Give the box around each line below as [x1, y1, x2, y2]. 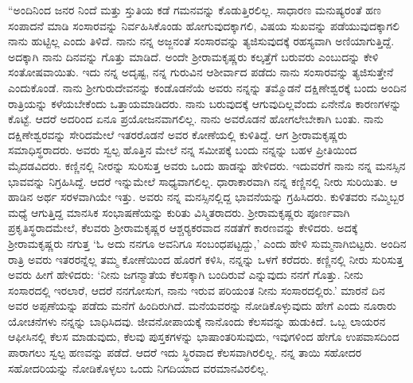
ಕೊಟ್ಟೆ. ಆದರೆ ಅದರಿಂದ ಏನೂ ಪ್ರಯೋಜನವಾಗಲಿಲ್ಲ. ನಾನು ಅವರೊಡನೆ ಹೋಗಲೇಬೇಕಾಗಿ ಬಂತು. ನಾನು [8, 110, 384, 127]
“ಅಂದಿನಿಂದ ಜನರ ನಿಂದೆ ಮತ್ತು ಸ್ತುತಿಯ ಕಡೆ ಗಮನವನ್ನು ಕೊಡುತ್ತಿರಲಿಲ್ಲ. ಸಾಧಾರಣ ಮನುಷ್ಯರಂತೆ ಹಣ [8, 2, 381, 17]
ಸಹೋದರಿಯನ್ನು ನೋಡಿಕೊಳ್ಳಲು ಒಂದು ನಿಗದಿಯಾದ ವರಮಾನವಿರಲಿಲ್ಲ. [8, 359, 269, 376]
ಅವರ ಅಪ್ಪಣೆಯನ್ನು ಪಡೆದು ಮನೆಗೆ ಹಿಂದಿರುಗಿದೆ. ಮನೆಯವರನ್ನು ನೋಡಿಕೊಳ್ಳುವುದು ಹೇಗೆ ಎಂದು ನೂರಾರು [8, 297, 396, 314]
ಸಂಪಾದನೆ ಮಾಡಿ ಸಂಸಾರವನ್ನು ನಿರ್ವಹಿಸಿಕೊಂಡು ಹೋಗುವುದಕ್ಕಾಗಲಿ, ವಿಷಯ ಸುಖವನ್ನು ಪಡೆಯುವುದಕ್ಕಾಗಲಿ [8, 17, 399, 33]
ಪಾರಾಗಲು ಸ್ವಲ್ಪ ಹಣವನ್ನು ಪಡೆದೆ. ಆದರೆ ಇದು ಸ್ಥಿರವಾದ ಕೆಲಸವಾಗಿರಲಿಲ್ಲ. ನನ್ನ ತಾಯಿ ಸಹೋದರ [8, 344, 362, 361]
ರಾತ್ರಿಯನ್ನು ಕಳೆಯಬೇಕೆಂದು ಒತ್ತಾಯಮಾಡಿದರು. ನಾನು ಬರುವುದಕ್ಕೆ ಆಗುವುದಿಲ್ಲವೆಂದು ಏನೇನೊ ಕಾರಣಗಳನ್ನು [8, 95, 402, 111]
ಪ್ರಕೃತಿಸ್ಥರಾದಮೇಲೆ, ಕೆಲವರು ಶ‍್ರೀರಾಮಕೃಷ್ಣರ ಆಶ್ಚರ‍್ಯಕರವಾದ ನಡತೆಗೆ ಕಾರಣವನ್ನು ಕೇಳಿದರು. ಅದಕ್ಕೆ [8, 219, 358, 236]
